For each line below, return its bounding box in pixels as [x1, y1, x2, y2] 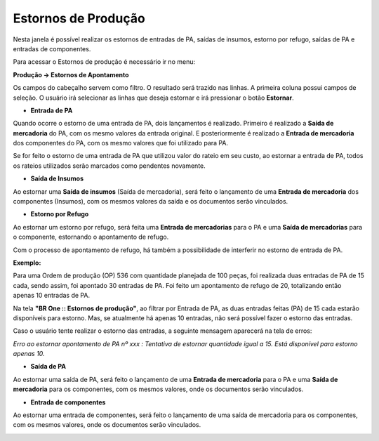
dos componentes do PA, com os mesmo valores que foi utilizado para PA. [13, 139, 228, 147]
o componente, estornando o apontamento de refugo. [13, 232, 169, 242]
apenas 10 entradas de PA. [13, 291, 91, 300]
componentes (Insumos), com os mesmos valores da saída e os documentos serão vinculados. [13, 197, 288, 206]
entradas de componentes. [13, 44, 91, 53]
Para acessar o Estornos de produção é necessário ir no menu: [13, 58, 196, 66]
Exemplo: [13, 258, 41, 267]
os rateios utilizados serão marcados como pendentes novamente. [13, 162, 206, 170]
